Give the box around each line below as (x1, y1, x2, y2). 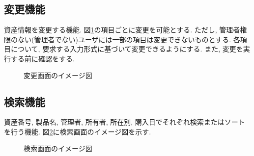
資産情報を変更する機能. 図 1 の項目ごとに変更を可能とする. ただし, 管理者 (4, 25, 240, 35)
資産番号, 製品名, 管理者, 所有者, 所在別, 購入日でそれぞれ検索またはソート (4, 117, 245, 127)
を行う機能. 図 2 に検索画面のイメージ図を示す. (4, 126, 151, 136)
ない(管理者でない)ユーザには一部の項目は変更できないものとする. (17, 34, 231, 44)
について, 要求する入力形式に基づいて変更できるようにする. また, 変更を (10, 44, 243, 54)
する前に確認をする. (10, 53, 75, 63)
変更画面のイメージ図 (24, 70, 92, 80)
